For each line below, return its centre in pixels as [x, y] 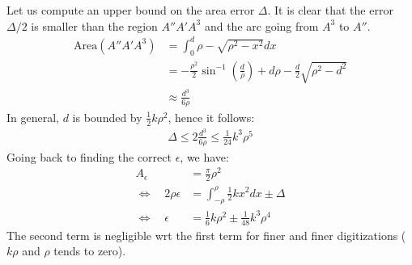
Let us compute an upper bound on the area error [131, 10]
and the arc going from [261, 25]
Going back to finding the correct [89, 156]
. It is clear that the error [330, 10]
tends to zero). [90, 251]
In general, [33, 117]
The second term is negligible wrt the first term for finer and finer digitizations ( [206, 235]
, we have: [204, 156]
